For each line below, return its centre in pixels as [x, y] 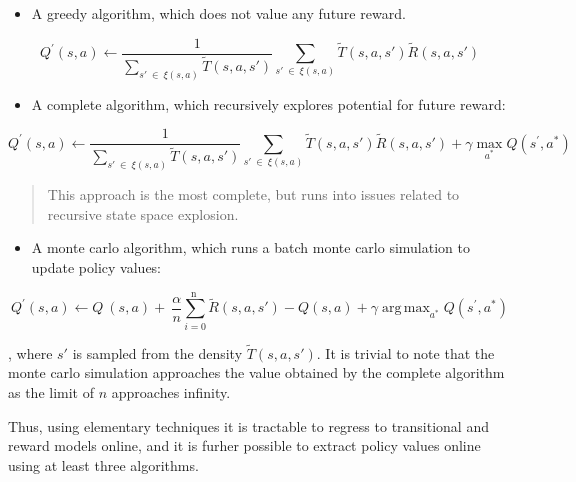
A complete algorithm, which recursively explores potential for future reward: [268, 103]
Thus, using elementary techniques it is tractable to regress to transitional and [248, 425]
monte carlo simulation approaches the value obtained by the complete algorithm [256, 372]
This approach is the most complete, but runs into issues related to [253, 194]
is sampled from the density [157, 352]
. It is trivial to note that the [405, 352]
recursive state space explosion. [143, 213]
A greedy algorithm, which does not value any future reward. [218, 13]
